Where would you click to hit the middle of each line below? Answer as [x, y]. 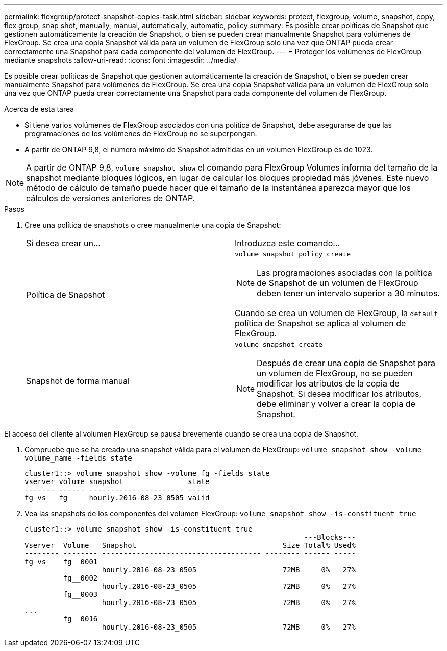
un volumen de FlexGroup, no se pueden [335, 373]
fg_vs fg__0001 [61, 562]
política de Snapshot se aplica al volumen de [320, 323]
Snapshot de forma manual [78, 381]
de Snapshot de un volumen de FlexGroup [338, 283]
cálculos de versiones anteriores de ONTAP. [111, 198]
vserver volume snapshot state [117, 481]
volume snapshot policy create [293, 254]
